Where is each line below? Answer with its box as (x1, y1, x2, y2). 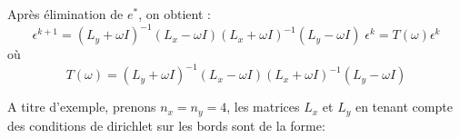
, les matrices (226, 97, 300, 116)
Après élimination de (7, 5, 124, 23)
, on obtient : (138, 5, 211, 23)
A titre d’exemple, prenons (7, 97, 156, 116)
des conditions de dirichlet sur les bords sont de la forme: (7, 115, 325, 134)
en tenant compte (355, 97, 453, 116)
